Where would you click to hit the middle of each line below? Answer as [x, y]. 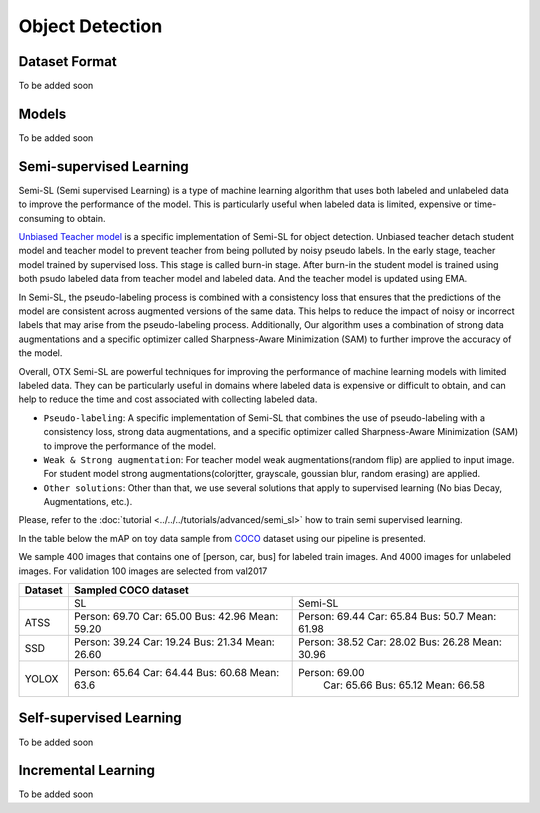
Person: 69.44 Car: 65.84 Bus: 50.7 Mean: [397, 617]
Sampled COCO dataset [131, 590]
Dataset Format [67, 61]
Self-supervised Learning [100, 718]
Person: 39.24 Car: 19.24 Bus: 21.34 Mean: [174, 642]
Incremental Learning [86, 770]
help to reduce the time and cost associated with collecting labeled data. [168, 399]
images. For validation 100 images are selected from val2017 [143, 571]
